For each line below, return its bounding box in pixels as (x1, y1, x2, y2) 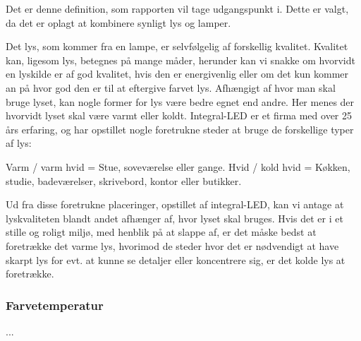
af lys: (6, 136, 32, 150)
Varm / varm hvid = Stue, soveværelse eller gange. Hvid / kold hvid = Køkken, (6, 159, 350, 174)
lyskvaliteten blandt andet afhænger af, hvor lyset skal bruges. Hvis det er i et (6, 210, 343, 225)
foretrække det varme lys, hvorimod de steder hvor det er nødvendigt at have (6, 238, 339, 253)
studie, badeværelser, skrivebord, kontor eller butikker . (6, 173, 242, 188)
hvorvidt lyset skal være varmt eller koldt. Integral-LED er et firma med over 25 (6, 108, 353, 123)
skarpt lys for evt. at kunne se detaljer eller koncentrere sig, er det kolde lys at (6, 252, 345, 267)
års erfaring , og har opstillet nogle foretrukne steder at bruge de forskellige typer (6, 121, 354, 136)
